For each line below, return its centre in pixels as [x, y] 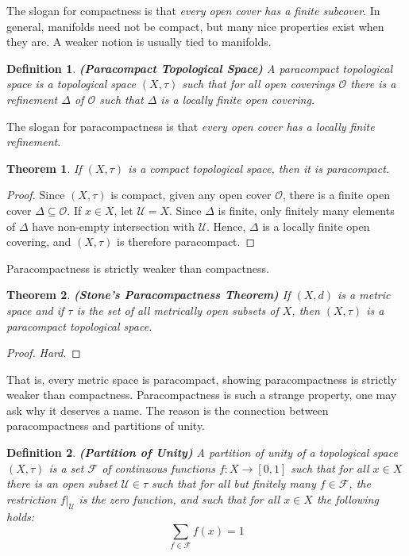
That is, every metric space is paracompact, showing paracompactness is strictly [202, 379]
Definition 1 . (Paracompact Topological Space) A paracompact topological [199, 68]
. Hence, [226, 226]
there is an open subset [62, 483]
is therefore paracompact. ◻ [186, 242]
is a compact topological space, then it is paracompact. [259, 168]
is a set [66, 468]
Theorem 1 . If [44, 168]
